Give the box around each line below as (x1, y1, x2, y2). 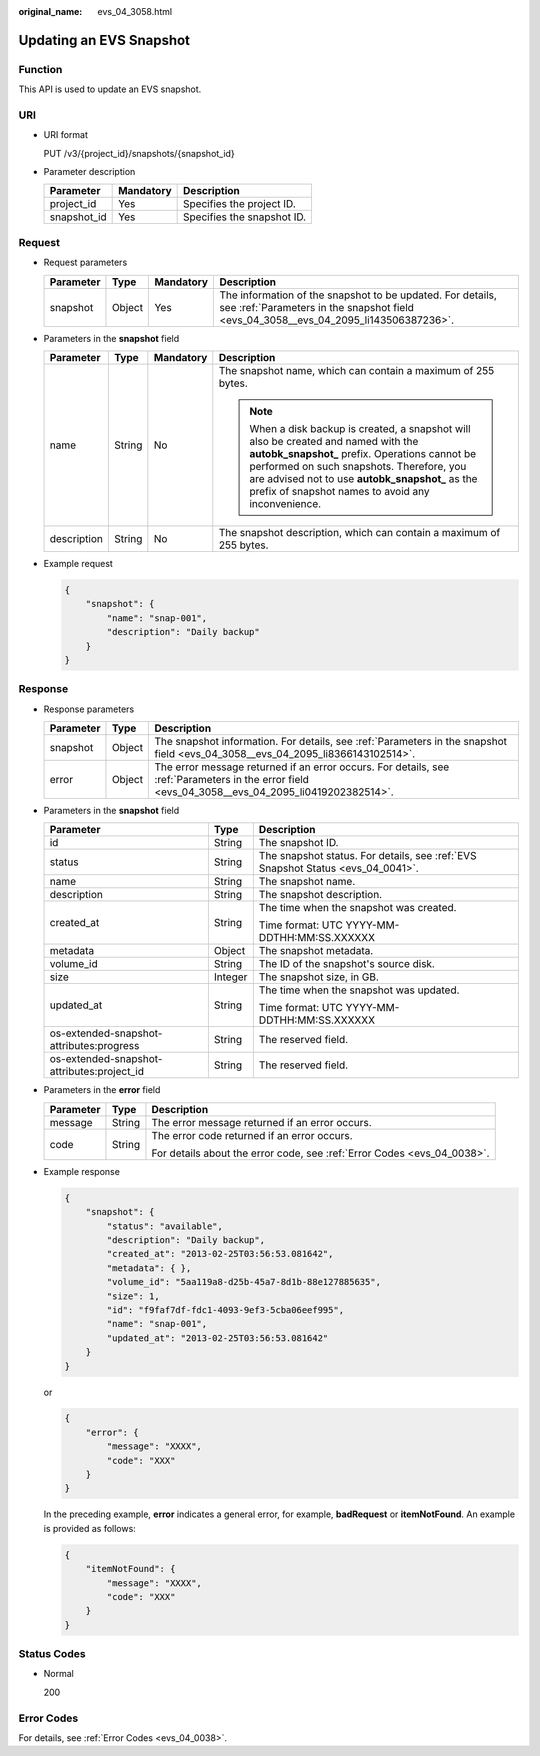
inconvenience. (249, 497, 322, 510)
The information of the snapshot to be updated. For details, (219, 288, 497, 302)
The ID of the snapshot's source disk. (258, 957, 435, 971)
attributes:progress (49, 1039, 140, 1053)
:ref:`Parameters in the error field (154, 773, 310, 787)
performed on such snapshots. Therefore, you (249, 460, 467, 473)
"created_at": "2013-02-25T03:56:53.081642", (106, 1248, 334, 1260)
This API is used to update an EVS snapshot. (18, 83, 202, 95)
